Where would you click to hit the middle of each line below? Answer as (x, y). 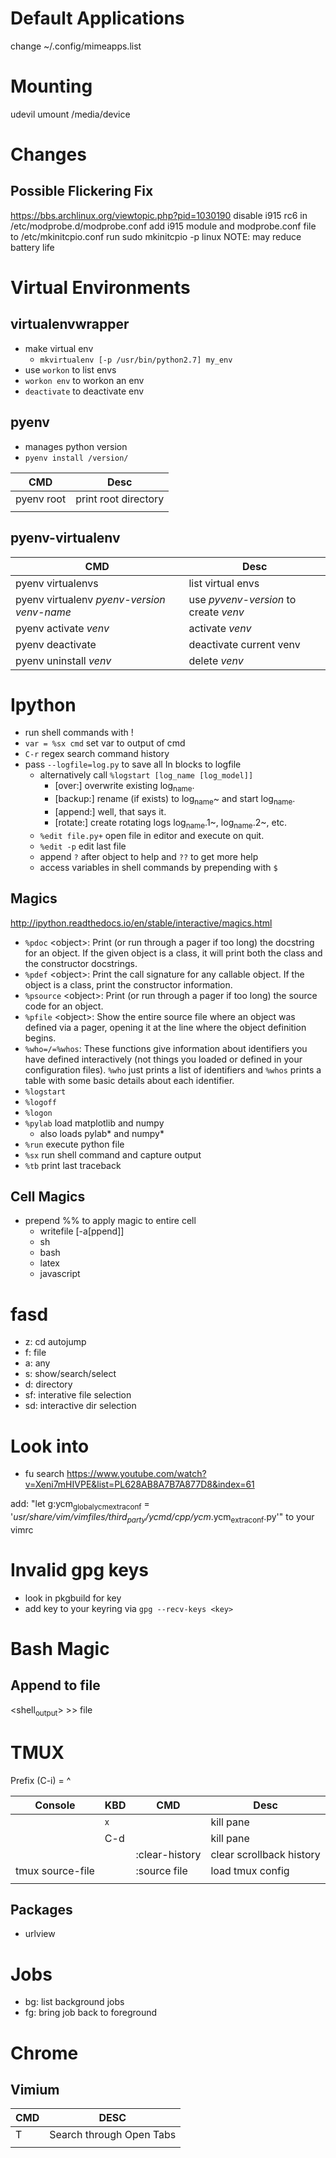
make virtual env (59, 348)
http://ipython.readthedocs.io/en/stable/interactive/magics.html (141, 923)
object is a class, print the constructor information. (128, 984)
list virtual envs (224, 583)
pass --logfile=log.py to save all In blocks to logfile (133, 764)
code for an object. (64, 1006)
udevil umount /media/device (70, 114)
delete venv (216, 660)
